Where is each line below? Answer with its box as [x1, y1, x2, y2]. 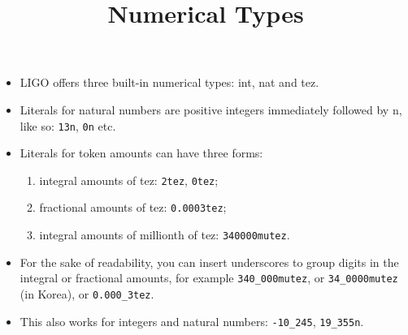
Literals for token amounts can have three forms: [20, 144, 263, 161]
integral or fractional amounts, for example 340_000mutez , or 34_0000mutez [20, 269, 398, 286]
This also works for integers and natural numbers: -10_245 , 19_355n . [20, 312, 364, 329]
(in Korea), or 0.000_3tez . [20, 286, 154, 303]
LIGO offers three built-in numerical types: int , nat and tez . [20, 74, 319, 91]
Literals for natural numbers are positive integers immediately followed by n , [20, 101, 402, 118]
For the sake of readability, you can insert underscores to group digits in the [20, 253, 399, 270]
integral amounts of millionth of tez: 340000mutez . [39, 226, 290, 243]
